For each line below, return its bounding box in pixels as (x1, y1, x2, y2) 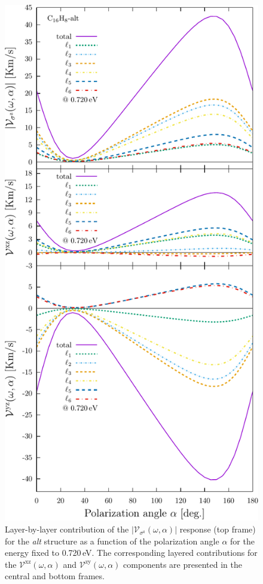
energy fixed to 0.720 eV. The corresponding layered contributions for (5, 546, 258, 559)
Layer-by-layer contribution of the (5, 523, 129, 535)
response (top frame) (179, 523, 256, 535)
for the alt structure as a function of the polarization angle (5, 534, 219, 547)
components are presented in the (123, 558, 242, 570)
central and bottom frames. (5, 570, 105, 582)
